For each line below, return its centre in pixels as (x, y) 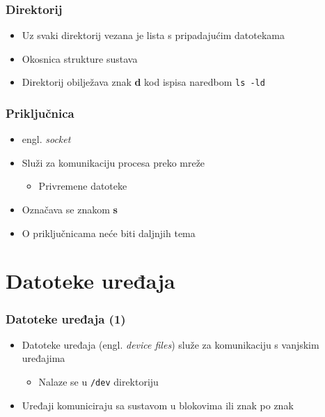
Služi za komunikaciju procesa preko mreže (113, 162)
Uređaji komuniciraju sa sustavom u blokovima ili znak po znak (158, 405)
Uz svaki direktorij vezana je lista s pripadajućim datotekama (153, 35)
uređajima (43, 358)
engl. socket (46, 139)
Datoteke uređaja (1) (66, 318)
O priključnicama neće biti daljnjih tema (109, 233)
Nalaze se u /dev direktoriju (98, 382)
